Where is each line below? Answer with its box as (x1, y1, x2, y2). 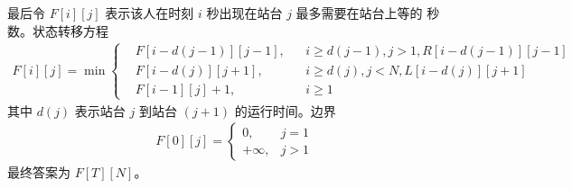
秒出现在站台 (206, 4, 283, 22)
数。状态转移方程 (7, 21, 108, 40)
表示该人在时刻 (105, 4, 194, 22)
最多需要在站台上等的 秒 (295, 4, 440, 22)
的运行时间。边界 (234, 101, 336, 120)
